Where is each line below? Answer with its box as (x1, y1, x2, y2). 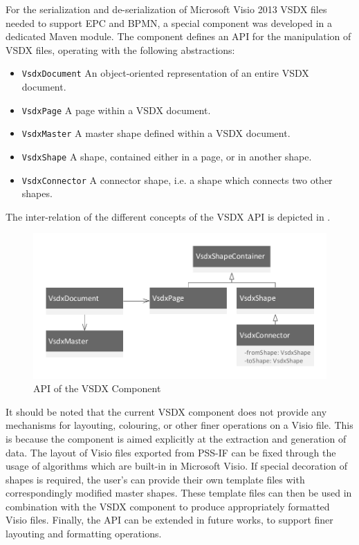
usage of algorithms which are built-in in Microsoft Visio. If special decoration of (6, 459, 348, 473)
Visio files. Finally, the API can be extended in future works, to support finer (6, 512, 333, 527)
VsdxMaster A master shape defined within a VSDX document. (21, 126, 291, 140)
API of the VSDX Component (33, 381, 161, 396)
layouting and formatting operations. (6, 526, 162, 541)
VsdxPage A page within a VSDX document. (21, 102, 211, 117)
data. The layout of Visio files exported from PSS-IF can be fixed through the (6, 445, 336, 459)
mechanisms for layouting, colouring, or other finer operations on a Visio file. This (6, 418, 353, 432)
